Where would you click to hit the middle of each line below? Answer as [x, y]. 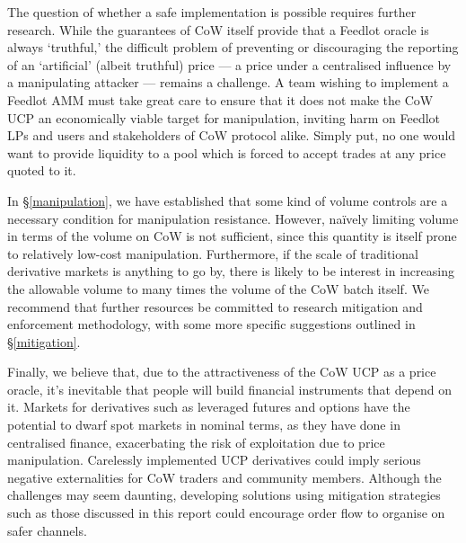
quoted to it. [42, 170]
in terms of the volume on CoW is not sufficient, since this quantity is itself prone [232, 236]
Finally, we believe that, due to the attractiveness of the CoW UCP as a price [222, 372]
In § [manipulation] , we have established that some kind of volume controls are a [228, 200]
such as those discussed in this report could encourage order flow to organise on [226, 513]
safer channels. [47, 530]
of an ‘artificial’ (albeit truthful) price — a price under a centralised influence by [229, 64]
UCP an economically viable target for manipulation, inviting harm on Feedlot [224, 117]
